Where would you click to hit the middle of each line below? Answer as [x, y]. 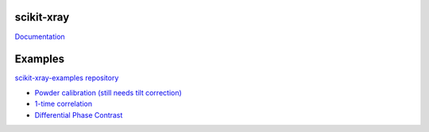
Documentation [40, 37]
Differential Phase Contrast [79, 115]
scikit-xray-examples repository [67, 78]
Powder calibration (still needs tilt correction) [108, 92]
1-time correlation [64, 104]
